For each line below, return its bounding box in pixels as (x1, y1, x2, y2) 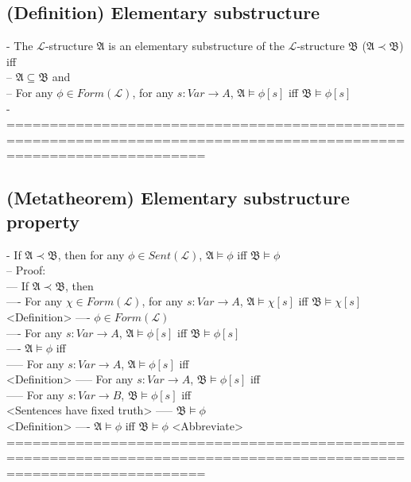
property (6, 208, 80, 233)
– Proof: (6, 262, 46, 278)
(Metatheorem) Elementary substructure (6, 185, 350, 210)
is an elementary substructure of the (108, 37, 285, 54)
